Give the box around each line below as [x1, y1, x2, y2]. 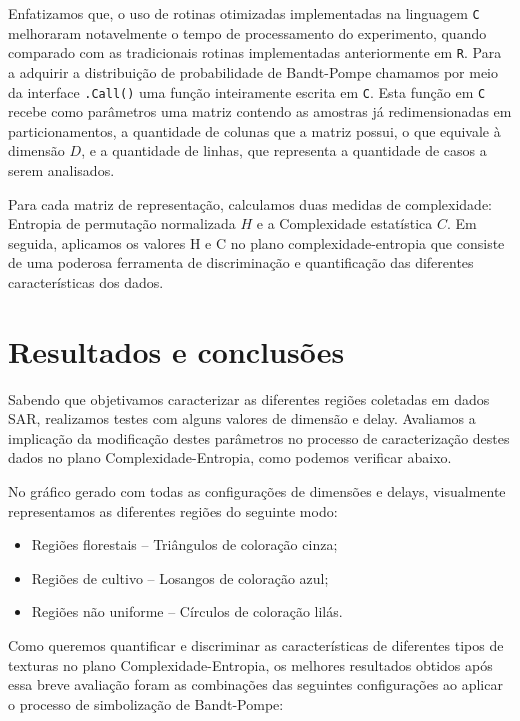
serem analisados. [8, 159, 115, 180]
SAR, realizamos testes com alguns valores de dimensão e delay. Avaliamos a [8, 408, 476, 429]
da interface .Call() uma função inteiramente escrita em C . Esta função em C [8, 81, 486, 102]
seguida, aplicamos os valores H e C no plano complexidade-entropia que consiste [8, 232, 505, 253]
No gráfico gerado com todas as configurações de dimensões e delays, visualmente [8, 481, 506, 501]
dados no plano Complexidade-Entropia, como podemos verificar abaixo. [8, 447, 452, 468]
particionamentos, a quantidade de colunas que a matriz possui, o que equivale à [8, 120, 501, 141]
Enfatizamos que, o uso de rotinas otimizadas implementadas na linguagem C [8, 3, 480, 23]
